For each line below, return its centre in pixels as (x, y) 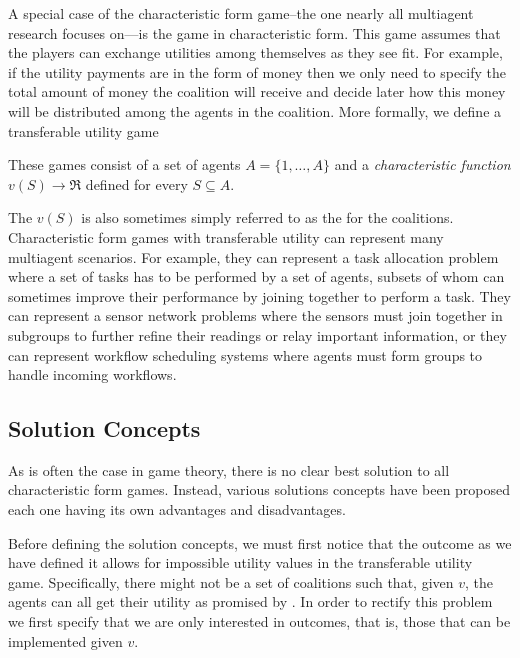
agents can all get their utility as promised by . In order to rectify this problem (250, 601)
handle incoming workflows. (92, 374)
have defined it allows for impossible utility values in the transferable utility (240, 562)
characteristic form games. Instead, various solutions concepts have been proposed (259, 489)
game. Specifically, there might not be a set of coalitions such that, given (231, 581)
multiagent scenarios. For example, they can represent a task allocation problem (253, 256)
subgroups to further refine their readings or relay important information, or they (257, 334)
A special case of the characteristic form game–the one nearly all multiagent (241, 13)
